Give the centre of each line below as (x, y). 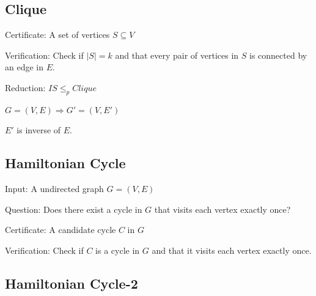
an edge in (24, 67)
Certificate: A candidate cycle (61, 230)
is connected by (278, 55)
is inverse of (39, 130)
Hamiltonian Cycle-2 (72, 283)
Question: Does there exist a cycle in (74, 209)
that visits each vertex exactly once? (222, 209)
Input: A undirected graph (54, 189)
